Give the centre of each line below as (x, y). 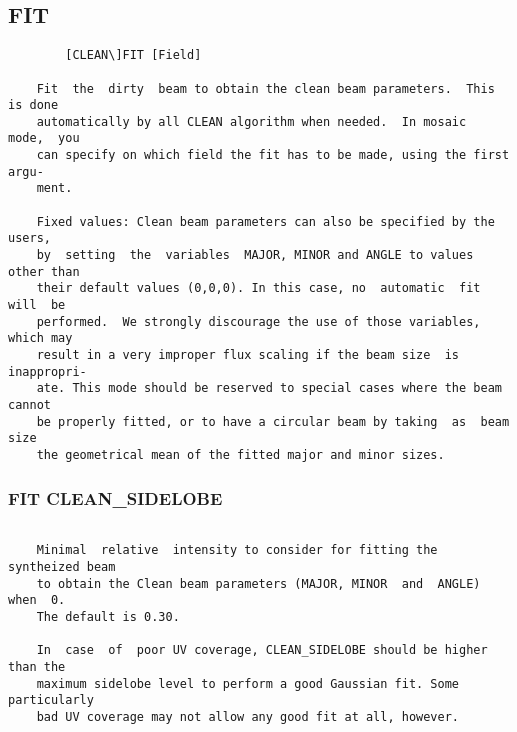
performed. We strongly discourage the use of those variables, (258, 321)
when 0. (37, 600)
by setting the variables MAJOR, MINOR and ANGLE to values (255, 255)
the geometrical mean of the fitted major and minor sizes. (240, 454)
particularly (51, 700)
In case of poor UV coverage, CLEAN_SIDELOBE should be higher (262, 650)
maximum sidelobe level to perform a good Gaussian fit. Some (248, 683)
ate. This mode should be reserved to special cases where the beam (269, 388)
